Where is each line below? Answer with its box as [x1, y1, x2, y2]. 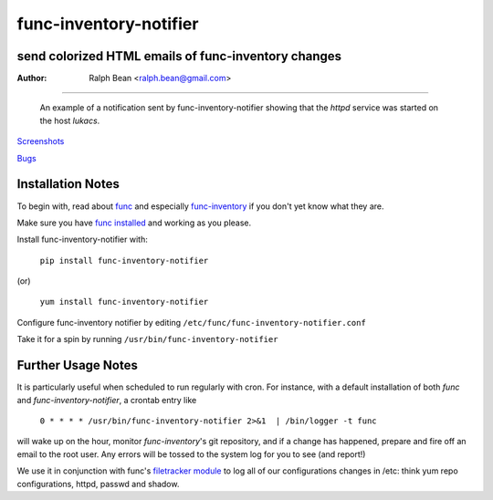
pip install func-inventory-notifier [39, 255, 209, 266]
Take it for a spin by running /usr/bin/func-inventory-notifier [16, 334, 278, 345]
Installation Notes [16, 176, 121, 192]
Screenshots [16, 136, 65, 147]
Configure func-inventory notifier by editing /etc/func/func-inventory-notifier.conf [16, 317, 367, 328]
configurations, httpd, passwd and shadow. [16, 478, 180, 489]
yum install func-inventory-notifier [39, 297, 209, 307]
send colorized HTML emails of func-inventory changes [16, 48, 342, 64]
